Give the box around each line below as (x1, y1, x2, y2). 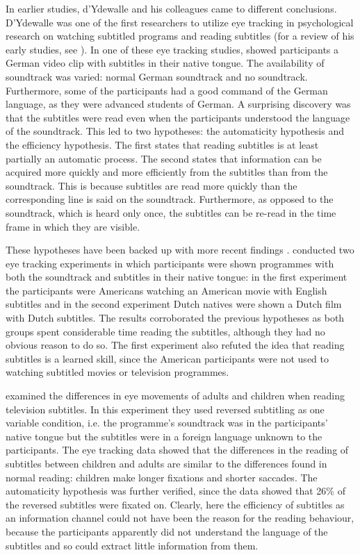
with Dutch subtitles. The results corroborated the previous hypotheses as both (6, 310, 345, 325)
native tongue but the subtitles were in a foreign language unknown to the (6, 429, 322, 443)
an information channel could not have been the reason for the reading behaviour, (6, 511, 354, 525)
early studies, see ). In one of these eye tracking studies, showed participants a (6, 42, 339, 56)
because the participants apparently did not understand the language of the (6, 524, 328, 538)
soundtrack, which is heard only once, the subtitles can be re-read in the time (6, 205, 336, 219)
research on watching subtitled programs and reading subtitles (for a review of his (6, 28, 354, 43)
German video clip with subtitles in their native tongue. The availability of (6, 56, 325, 70)
